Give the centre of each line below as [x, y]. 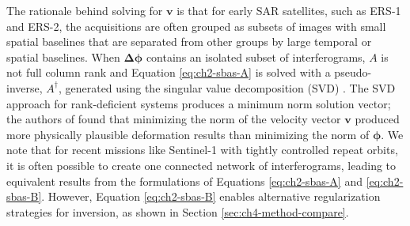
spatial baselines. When [63, 56]
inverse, [25, 87]
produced [377, 119]
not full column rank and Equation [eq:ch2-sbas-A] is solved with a [169, 72]
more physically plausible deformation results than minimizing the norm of [188, 134]
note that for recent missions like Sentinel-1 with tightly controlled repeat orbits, [202, 150]
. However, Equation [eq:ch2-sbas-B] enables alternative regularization [211, 196]
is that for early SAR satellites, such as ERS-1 [289, 10]
